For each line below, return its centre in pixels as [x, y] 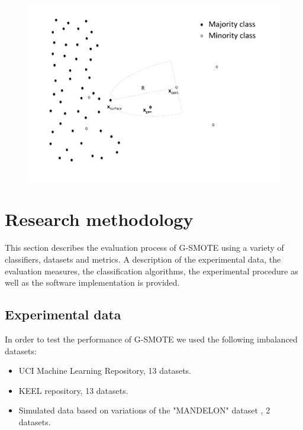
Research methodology [99, 219]
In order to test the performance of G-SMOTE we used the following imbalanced [151, 339]
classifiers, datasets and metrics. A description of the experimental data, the [143, 259]
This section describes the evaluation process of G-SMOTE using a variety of [144, 248]
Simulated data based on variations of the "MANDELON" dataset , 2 [144, 410]
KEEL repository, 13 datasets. [73, 390]
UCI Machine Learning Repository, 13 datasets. [105, 371]
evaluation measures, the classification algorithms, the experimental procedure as [151, 271]
